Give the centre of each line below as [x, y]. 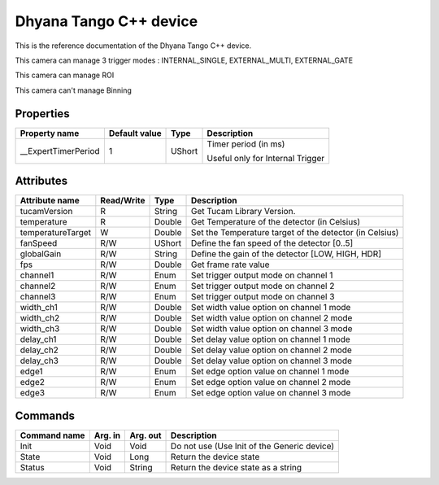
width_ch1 [39, 308]
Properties [42, 114]
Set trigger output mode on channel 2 [263, 286]
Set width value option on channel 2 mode [272, 318]
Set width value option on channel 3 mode [272, 329]
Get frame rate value [230, 264]
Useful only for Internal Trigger [266, 158]
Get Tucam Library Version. [243, 212]
